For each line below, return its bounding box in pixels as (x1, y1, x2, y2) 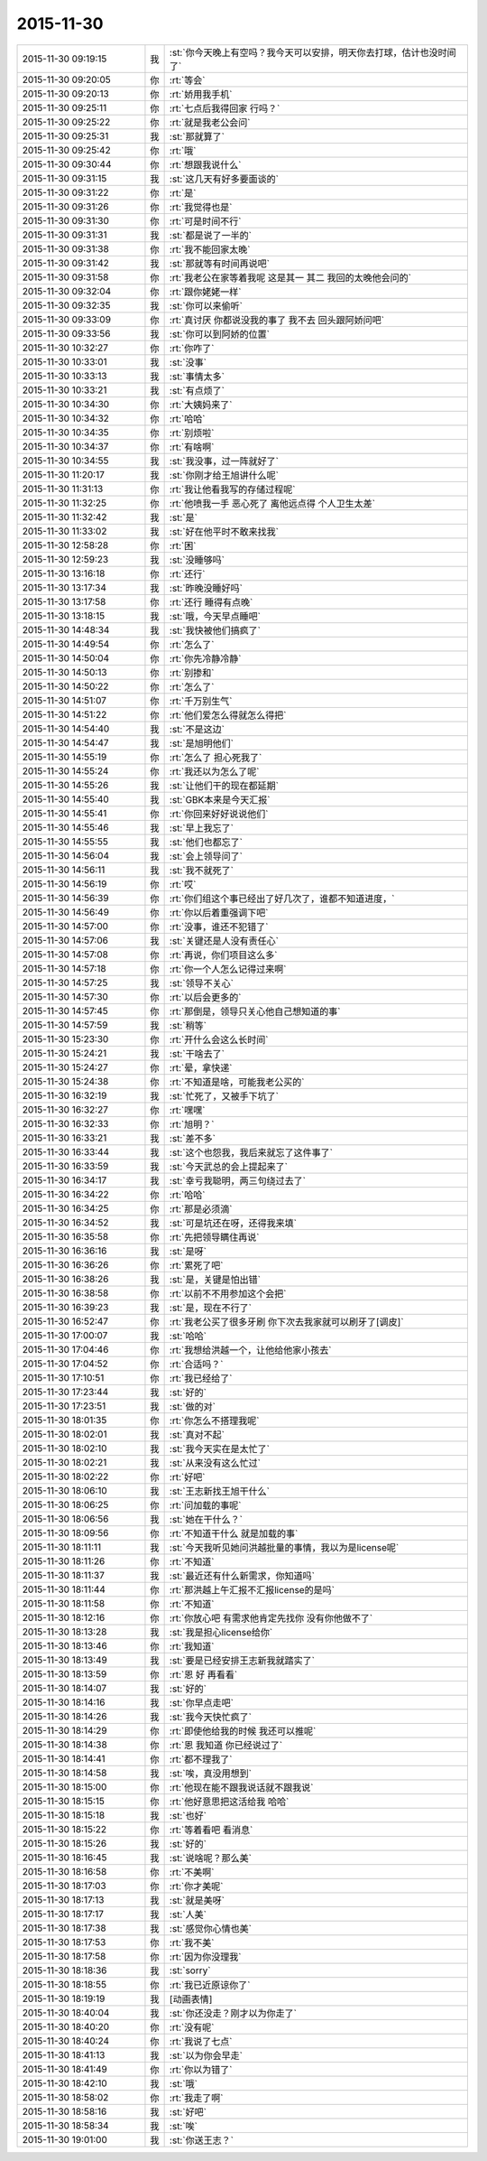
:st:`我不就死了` (169, 863, 234, 876)
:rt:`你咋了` (169, 341, 215, 354)
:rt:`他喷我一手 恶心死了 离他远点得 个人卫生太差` (169, 497, 376, 509)
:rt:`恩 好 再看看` (169, 1668, 238, 1681)
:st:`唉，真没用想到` (169, 1766, 253, 1779)
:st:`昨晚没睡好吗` (169, 582, 243, 594)
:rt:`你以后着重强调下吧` (169, 906, 269, 918)
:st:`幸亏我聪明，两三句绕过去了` (169, 1174, 307, 1187)
